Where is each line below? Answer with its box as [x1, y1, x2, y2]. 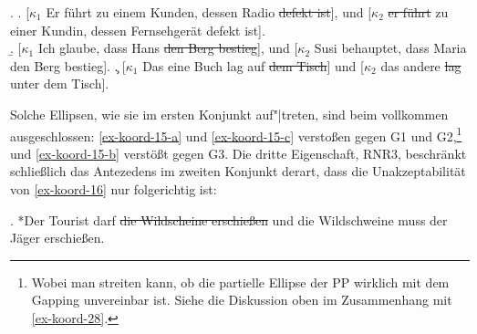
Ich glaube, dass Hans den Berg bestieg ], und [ [37, 38, 298, 57]
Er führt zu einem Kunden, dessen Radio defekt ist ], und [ [46, 3, 372, 21]
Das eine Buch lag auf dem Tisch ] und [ [142, 56, 364, 75]
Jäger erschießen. [10, 228, 105, 247]
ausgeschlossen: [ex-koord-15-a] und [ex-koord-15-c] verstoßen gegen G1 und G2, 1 [10, 123, 462, 145]
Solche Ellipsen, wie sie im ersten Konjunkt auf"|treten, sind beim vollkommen [10, 104, 449, 123]
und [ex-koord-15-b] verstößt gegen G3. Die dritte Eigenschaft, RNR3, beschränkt [10, 143, 467, 162]
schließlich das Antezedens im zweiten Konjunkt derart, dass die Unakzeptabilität [10, 162, 466, 181]
